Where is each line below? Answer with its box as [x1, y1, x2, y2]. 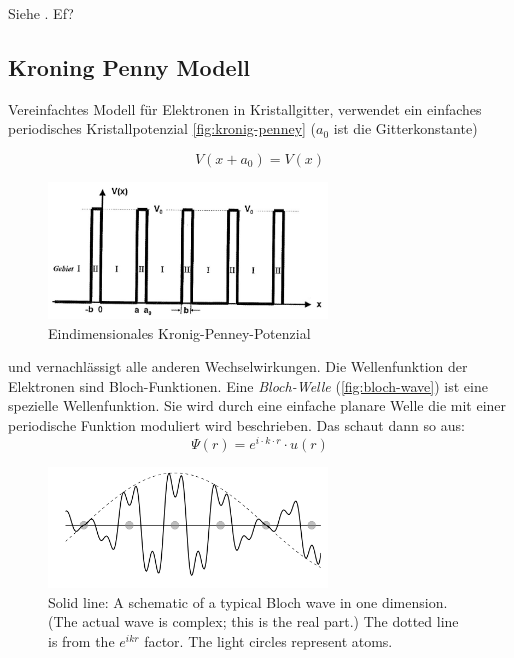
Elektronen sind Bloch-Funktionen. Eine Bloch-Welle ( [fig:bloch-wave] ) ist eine [8, 375, 488, 396]
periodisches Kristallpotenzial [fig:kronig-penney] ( [8, 118, 317, 139]
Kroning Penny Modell [8, 51, 251, 82]
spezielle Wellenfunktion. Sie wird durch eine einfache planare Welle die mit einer [8, 395, 507, 416]
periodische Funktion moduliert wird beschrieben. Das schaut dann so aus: [8, 415, 465, 436]
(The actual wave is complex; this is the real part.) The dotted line [48, 611, 459, 632]
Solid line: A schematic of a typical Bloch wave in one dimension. [48, 591, 448, 612]
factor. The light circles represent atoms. [144, 631, 393, 652]
